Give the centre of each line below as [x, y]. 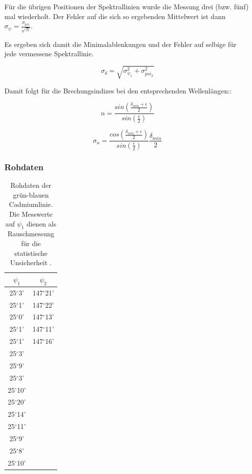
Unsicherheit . [31, 262]
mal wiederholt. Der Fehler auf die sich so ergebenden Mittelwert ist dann [115, 16]
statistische [31, 253]
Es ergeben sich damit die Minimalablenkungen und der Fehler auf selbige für [121, 44]
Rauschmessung [31, 234]
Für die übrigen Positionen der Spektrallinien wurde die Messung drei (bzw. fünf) [126, 6]
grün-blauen [31, 194]
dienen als [42, 223]
